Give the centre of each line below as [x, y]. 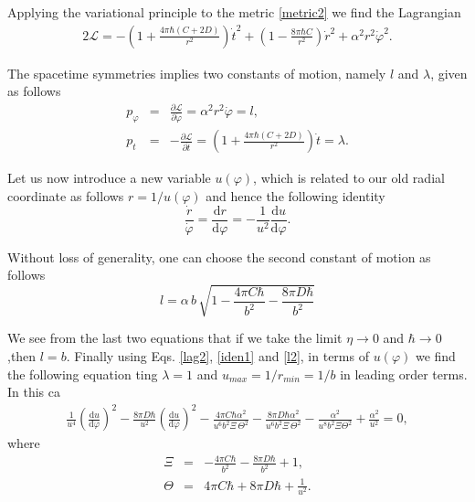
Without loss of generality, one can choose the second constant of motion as [219, 256]
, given [449, 73]
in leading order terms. [404, 374]
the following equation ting [83, 374]
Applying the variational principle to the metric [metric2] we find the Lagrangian [234, 12]
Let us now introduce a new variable [109, 178]
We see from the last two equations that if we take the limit [175, 338]
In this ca [34, 392]
